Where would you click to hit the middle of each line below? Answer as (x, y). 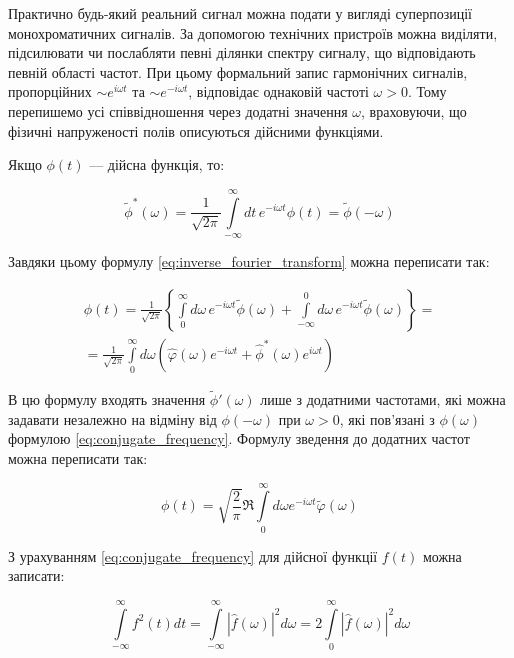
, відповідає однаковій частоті (278, 91)
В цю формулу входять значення (107, 399)
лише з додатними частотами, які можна (383, 399)
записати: (36, 575)
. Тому (427, 91)
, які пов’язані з (387, 418)
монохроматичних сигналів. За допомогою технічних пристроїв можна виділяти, (253, 32)
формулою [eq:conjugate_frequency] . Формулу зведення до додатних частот (239, 438)
